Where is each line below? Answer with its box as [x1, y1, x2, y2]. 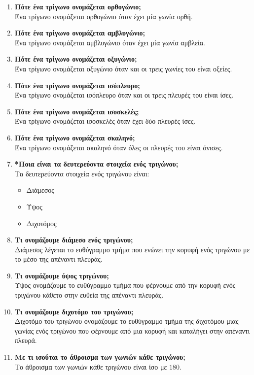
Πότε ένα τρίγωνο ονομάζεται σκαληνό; [14, 132, 135, 142]
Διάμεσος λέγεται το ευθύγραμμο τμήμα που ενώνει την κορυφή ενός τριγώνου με [14, 244, 250, 254]
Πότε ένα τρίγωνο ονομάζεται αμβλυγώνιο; [14, 28, 145, 38]
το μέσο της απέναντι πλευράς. [14, 254, 103, 264]
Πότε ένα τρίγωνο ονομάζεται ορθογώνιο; [14, 1, 141, 11]
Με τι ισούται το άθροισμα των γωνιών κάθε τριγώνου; [14, 352, 185, 362]
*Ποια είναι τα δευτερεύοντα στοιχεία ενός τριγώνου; [14, 159, 179, 169]
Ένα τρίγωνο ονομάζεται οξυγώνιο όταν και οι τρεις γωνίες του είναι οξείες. [14, 63, 232, 73]
